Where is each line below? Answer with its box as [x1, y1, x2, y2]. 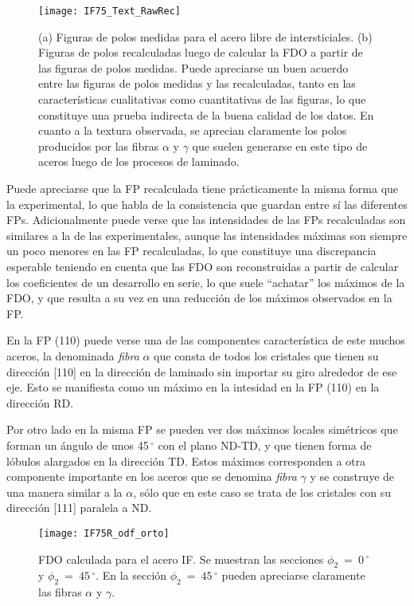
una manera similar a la [6, 483, 123, 500]
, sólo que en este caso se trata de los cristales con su [133, 483, 391, 500]
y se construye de [310, 468, 395, 485]
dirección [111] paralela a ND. [6, 499, 152, 516]
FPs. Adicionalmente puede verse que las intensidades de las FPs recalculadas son [6, 211, 406, 228]
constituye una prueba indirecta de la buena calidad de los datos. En [38, 106, 374, 123]
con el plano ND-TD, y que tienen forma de [158, 436, 372, 453]
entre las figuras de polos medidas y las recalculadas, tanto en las [38, 75, 356, 92]
